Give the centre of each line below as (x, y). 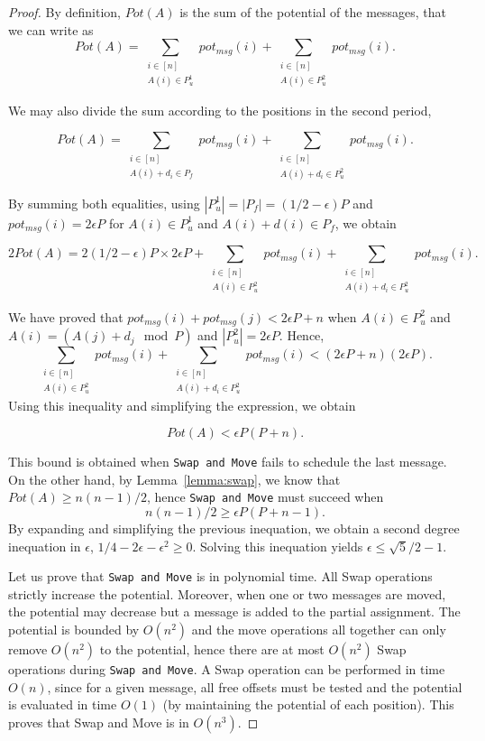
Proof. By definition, (64, 12)
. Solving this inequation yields (278, 546)
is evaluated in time (63, 704)
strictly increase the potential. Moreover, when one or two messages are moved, (227, 593)
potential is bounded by (74, 630)
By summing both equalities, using (104, 203)
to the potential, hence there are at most (212, 649)
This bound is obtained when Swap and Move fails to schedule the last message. (228, 462)
